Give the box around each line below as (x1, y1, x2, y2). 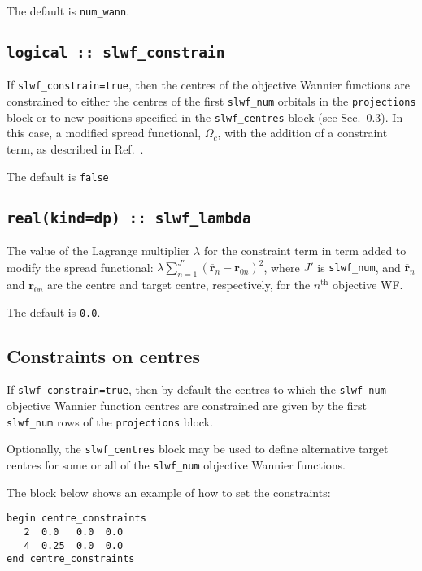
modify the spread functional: (7, 258, 154, 275)
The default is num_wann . (7, 2, 130, 19)
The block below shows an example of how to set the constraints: (7, 483, 331, 500)
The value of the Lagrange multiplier (7, 242, 190, 259)
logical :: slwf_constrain (7, 44, 225, 62)
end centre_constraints (7, 553, 135, 565)
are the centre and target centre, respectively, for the (47, 275, 311, 292)
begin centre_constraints (7, 513, 146, 525)
